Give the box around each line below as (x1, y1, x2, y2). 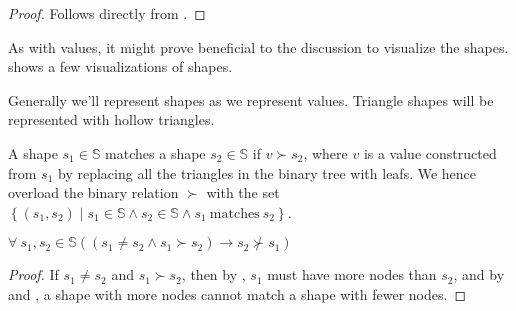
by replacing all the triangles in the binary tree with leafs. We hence (58, 162, 477, 183)
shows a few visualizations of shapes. (8, 56, 233, 77)
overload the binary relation (8, 182, 179, 203)
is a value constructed (363, 142, 497, 163)
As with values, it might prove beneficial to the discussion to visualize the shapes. (8, 36, 509, 57)
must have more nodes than (267, 264, 437, 285)
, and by (453, 264, 505, 285)
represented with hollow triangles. (8, 109, 215, 130)
